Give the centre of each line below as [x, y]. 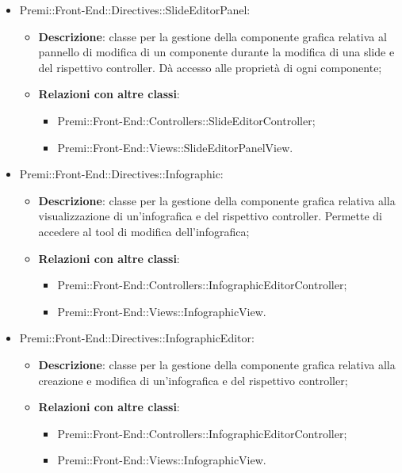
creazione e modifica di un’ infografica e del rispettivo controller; [193, 380]
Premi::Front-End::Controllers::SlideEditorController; [186, 120]
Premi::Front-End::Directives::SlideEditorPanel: [135, 10]
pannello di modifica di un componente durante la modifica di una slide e [216, 52]
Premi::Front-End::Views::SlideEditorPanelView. [175, 147]
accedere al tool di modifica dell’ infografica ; [144, 231]
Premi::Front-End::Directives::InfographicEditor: [137, 338]
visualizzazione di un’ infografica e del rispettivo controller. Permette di [211, 216]
